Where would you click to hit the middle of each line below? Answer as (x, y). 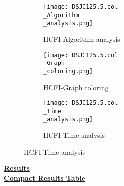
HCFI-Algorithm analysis (82, 39)
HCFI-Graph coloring (76, 87)
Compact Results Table (45, 177)
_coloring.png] (68, 71)
